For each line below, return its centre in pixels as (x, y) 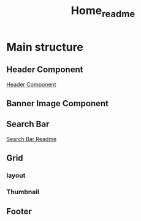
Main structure (45, 47)
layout (16, 176)
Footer (19, 212)
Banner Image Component (58, 103)
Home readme (103, 12)
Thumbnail (23, 192)
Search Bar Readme (32, 139)
